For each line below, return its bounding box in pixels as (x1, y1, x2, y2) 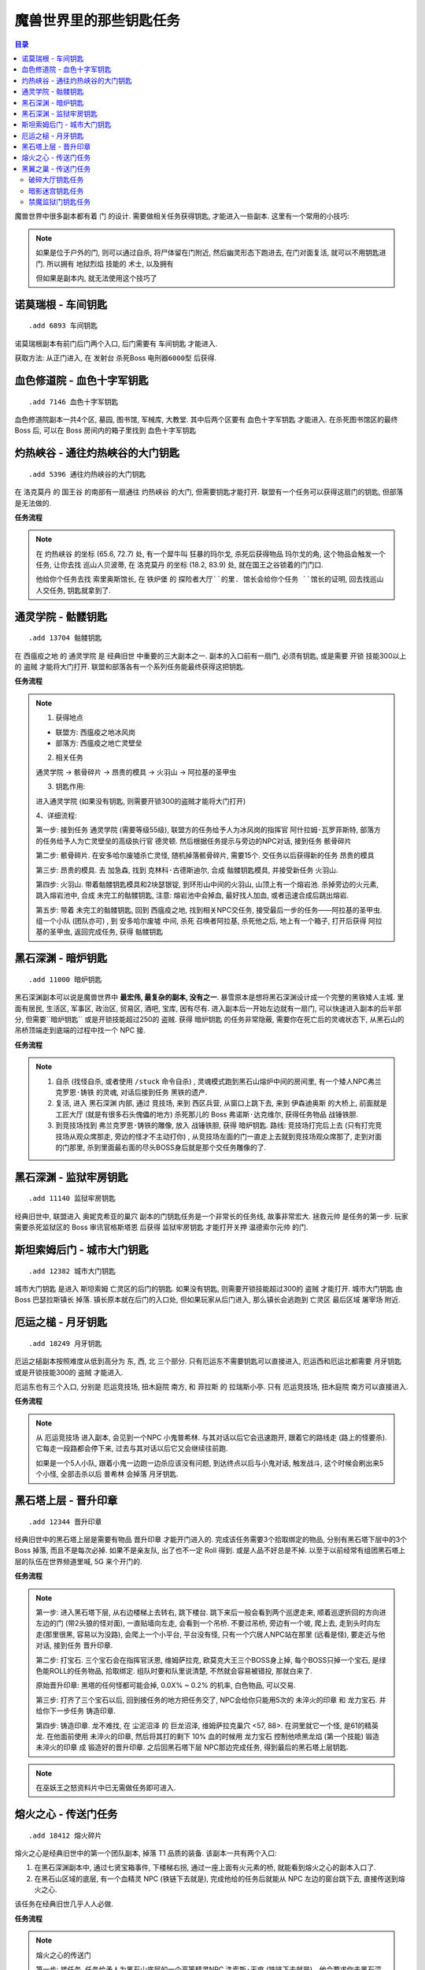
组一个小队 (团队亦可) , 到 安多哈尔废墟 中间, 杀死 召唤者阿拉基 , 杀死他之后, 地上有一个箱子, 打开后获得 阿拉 (35, 916, 382, 926)
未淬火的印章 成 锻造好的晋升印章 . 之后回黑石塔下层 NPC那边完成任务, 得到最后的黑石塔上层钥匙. (35, 1742, 349, 1753)
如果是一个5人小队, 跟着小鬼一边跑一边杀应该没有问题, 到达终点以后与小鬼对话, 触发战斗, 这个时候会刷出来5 (35, 1458, 384, 1467)
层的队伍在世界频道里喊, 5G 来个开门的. (14, 1556, 142, 1566)
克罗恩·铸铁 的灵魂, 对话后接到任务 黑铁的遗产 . (55, 1087, 208, 1097)
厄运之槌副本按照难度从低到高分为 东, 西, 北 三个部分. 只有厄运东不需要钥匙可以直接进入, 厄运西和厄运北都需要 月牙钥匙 (14, 1356, 401, 1366)
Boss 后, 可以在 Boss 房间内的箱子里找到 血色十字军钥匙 (14, 426, 197, 435)
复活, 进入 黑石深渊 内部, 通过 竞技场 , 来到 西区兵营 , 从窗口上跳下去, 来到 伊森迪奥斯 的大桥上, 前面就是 (55, 1098, 387, 1108)
